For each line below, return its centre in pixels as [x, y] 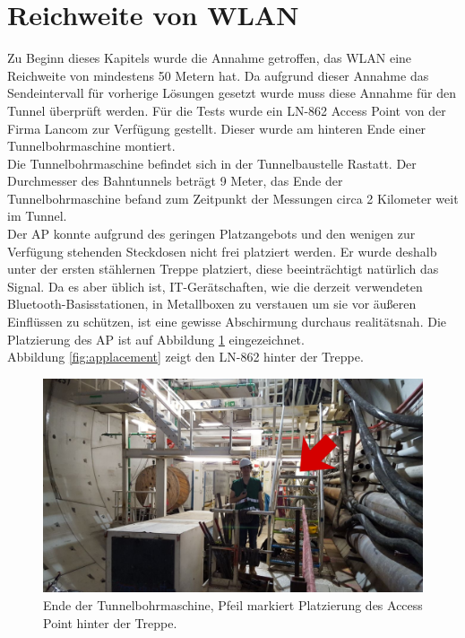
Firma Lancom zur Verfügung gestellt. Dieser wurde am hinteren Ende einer [217, 128]
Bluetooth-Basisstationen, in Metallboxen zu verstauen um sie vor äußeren [212, 304]
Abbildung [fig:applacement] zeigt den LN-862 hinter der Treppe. [185, 357]
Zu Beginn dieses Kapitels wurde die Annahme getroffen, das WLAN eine [210, 58]
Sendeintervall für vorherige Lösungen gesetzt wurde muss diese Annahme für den [232, 93]
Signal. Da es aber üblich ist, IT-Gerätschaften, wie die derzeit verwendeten [215, 286]
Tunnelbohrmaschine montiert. [91, 146]
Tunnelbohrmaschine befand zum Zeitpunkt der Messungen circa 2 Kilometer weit [233, 198]
